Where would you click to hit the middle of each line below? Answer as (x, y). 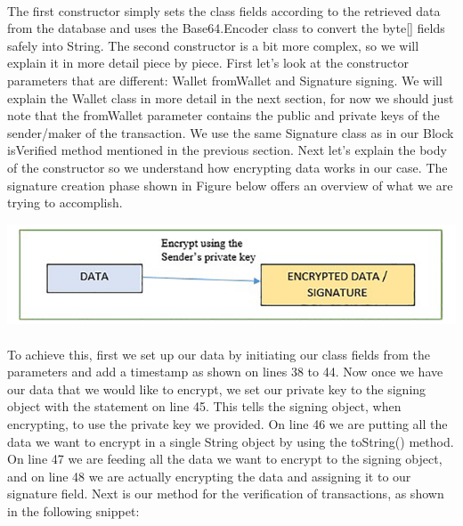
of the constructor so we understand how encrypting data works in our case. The (227, 167)
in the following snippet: (73, 511)
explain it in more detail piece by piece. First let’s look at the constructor (208, 63)
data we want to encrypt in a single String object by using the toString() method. (231, 441)
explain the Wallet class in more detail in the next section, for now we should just (231, 97)
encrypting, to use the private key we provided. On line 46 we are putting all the (227, 424)
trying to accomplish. (65, 202)
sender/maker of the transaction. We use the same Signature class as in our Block (231, 132)
